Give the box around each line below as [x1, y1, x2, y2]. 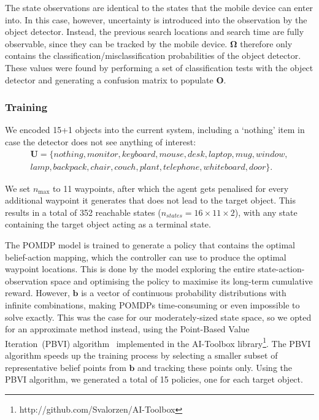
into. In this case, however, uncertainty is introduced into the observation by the [5, 13, 307, 26]
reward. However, [5, 286, 70, 299]
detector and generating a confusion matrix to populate [5, 73, 213, 86]
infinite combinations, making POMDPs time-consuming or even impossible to [5, 298, 300, 311]
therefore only [240, 37, 293, 50]
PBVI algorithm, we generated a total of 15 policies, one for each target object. [5, 373, 303, 386]
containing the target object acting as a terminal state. [5, 218, 211, 231]
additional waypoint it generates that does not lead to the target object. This [5, 194, 296, 207]
